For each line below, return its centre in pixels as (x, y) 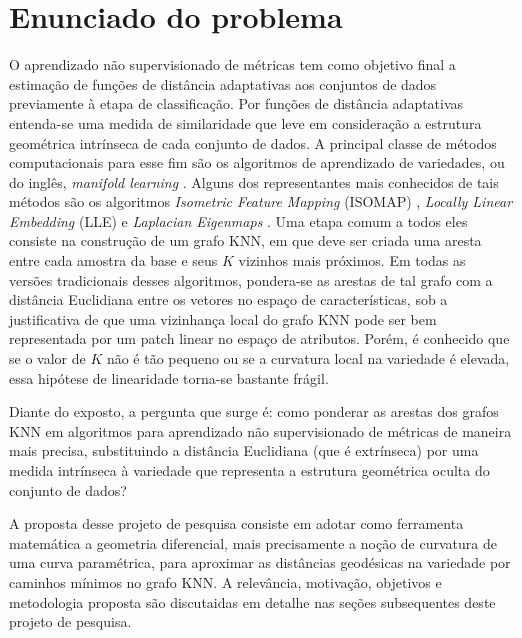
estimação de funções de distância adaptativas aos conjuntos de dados (223, 83)
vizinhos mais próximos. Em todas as (352, 260)
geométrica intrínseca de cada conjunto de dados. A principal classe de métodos (253, 142)
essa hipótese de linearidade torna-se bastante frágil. (169, 377)
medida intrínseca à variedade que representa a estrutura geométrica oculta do (249, 470)
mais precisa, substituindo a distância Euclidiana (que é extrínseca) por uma (244, 450)
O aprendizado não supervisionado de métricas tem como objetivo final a (232, 64)
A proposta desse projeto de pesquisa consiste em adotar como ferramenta (236, 523)
